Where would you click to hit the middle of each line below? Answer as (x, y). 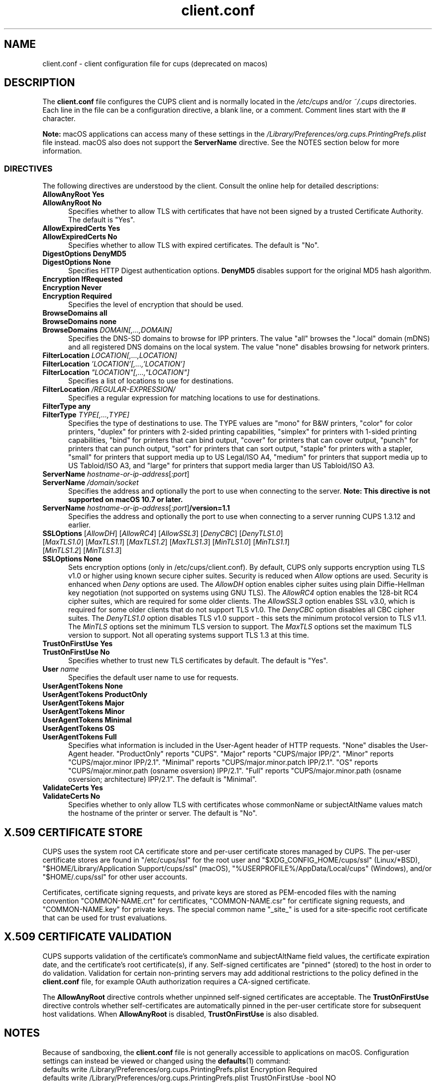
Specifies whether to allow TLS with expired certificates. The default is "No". (194, 245)
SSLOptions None (72, 559)
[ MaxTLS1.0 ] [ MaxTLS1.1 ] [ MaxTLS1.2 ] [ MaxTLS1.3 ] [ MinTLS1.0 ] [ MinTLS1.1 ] (166, 542)
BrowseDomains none (80, 322)
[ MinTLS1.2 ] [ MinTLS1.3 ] (82, 550)
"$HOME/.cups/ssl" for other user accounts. (115, 877)
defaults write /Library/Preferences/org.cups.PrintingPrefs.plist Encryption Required (180, 1069)
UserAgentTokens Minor (84, 712)
